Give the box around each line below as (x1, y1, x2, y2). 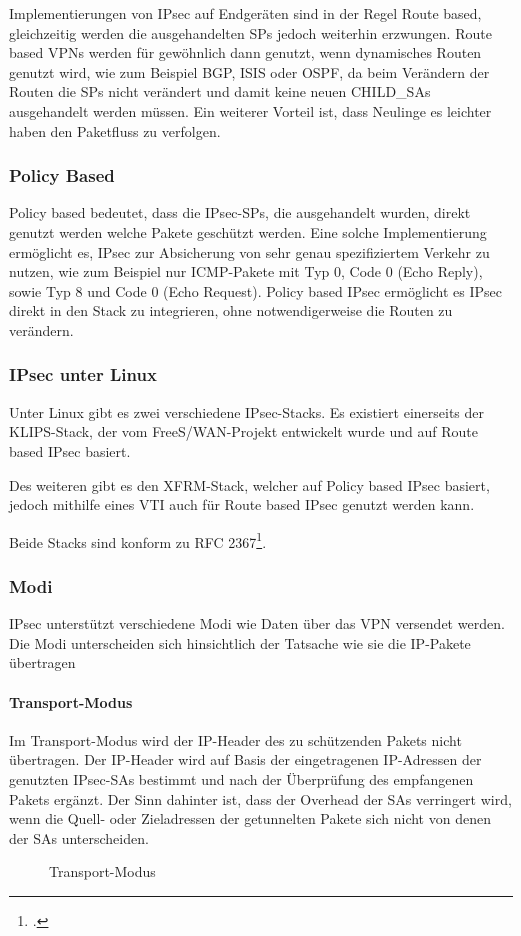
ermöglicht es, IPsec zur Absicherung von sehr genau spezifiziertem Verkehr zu (9, 241, 490, 262)
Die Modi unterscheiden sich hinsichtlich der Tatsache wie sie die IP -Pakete (9, 632, 471, 653)
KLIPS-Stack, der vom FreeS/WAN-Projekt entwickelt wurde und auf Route (9, 421, 478, 442)
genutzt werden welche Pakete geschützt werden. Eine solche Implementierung (9, 221, 487, 242)
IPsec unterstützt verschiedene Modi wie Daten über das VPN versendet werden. (9, 613, 505, 634)
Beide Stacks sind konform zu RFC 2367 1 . (9, 528, 267, 552)
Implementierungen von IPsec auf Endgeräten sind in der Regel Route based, (9, 3, 482, 23)
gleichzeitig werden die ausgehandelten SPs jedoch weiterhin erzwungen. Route (9, 22, 492, 43)
